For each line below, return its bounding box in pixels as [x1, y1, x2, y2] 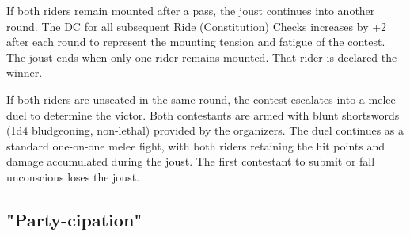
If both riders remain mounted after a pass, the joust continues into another [6, 2, 375, 18]
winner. [6, 64, 43, 81]
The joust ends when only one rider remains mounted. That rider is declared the [6, 48, 397, 65]
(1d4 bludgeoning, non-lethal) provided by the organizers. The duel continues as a [6, 122, 404, 139]
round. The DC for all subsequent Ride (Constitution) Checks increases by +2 [6, 17, 387, 34]
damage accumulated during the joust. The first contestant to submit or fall [6, 153, 375, 169]
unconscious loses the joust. [6, 168, 139, 185]
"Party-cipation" [6, 207, 142, 231]
